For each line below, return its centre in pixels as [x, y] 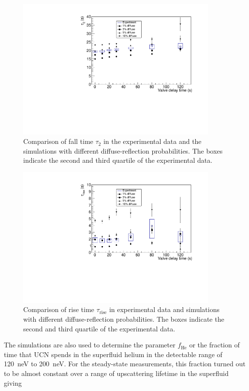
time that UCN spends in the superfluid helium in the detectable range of [113, 354]
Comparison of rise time [59, 309]
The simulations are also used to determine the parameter [90, 345]
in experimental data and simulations [164, 309]
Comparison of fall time [58, 141]
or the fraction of [214, 345]
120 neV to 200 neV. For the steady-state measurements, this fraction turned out [125, 364]
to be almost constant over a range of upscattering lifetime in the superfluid [116, 373]
